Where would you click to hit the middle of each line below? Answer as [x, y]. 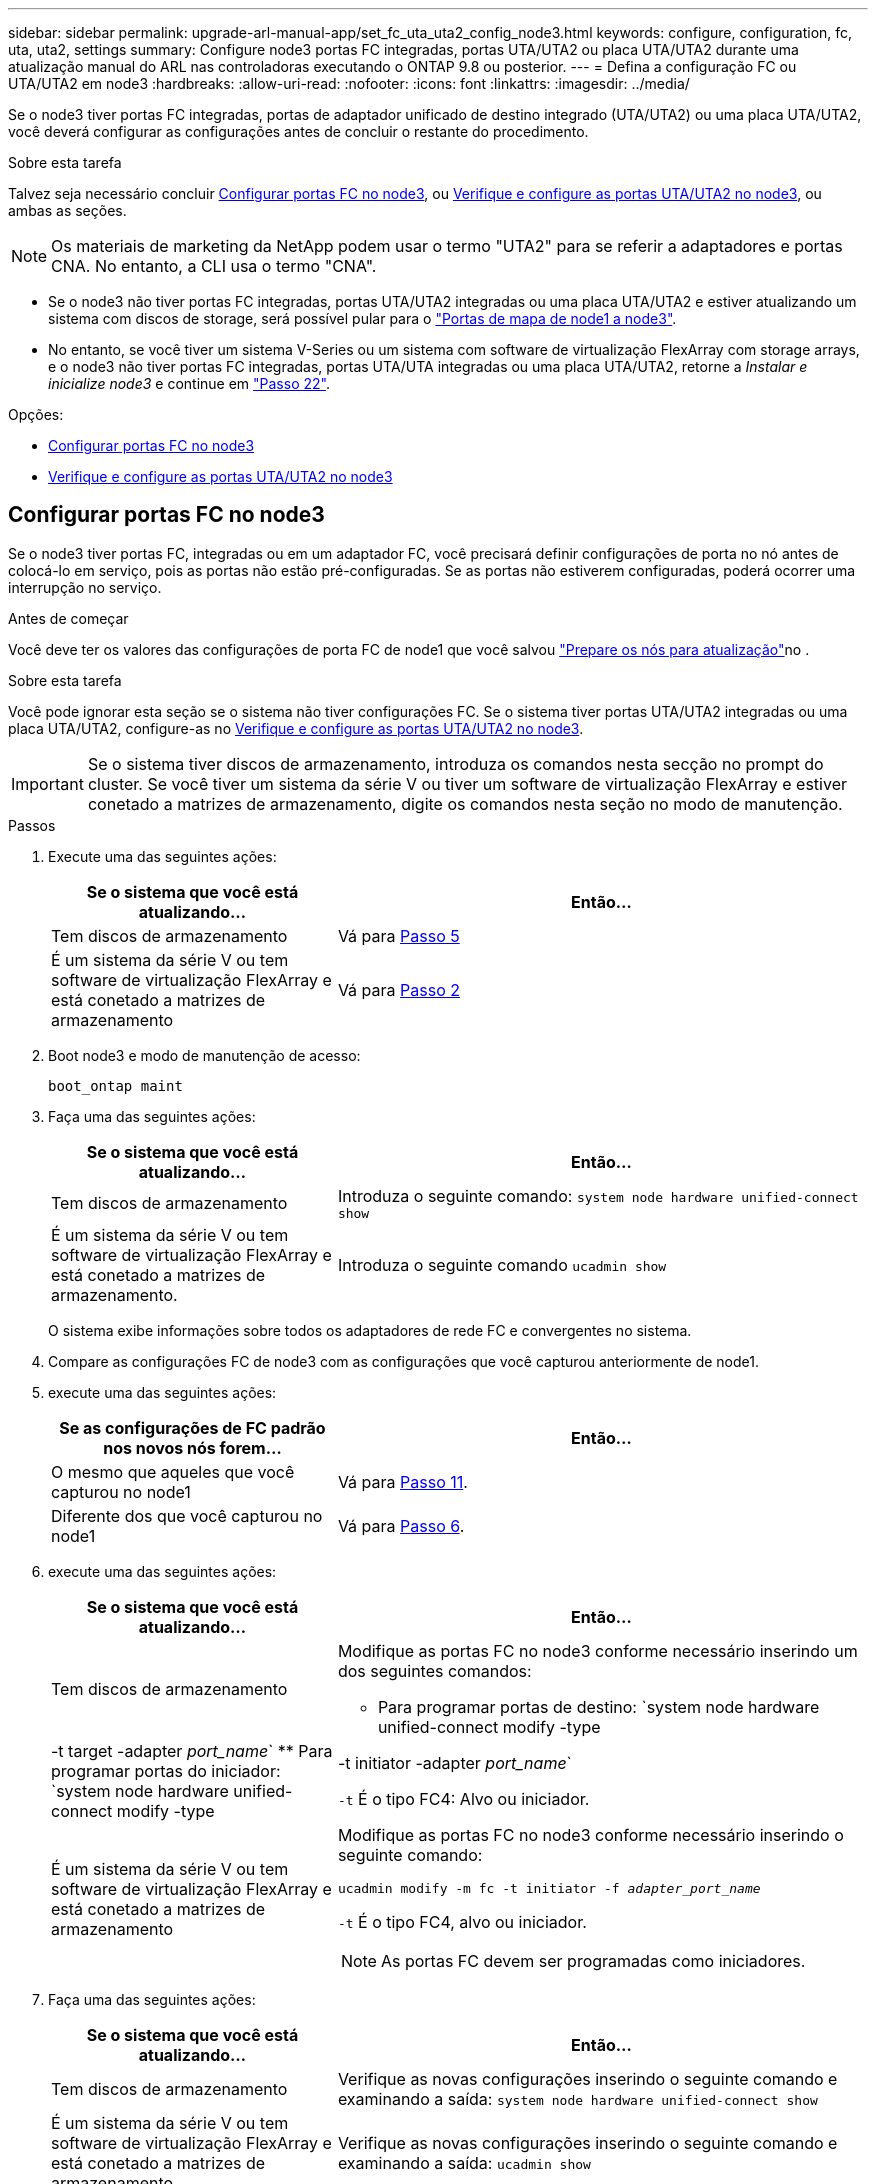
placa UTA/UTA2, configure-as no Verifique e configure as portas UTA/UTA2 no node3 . [296, 728]
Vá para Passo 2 [398, 989]
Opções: [36, 414]
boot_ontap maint [115, 1085]
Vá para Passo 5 [398, 935]
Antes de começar [68, 618]
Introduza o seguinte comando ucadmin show [502, 1264]
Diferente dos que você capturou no [187, 1515]
